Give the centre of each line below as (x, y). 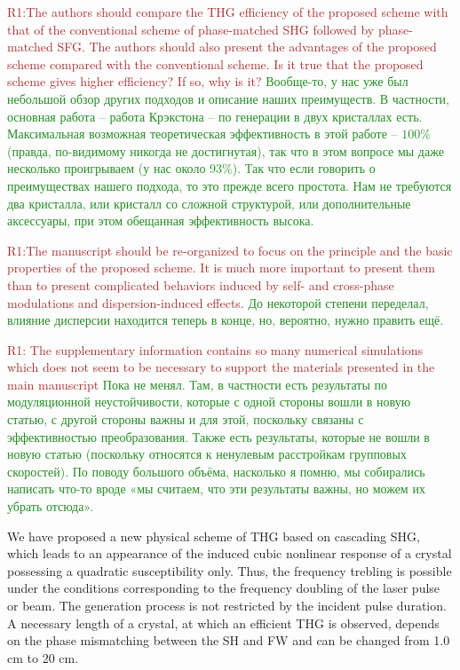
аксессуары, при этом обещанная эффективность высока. (161, 221)
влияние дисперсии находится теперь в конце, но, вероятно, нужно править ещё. (226, 320)
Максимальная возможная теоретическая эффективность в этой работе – (202, 134)
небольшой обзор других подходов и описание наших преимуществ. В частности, (228, 98)
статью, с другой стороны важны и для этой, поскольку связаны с (186, 419)
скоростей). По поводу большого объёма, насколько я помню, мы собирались (216, 471)
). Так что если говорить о (304, 168)
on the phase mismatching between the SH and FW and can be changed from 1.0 (229, 640)
